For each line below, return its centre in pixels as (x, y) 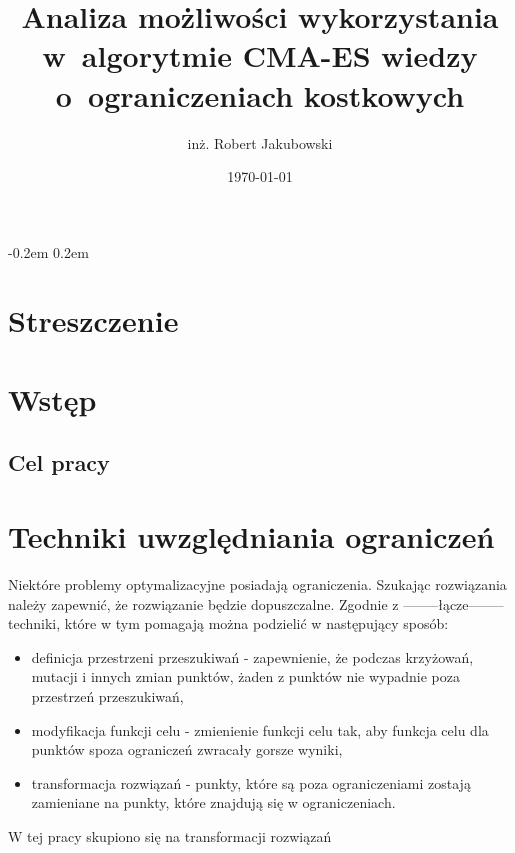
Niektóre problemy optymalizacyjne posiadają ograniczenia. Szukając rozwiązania (257, 583)
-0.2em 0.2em (48, 251)
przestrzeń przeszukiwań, (107, 695)
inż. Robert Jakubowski (260, 142)
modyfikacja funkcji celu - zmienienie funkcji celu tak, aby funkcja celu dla (260, 729)
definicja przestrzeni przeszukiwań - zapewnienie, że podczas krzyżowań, (252, 656)
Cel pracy (59, 462)
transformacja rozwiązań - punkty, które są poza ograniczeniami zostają (251, 782)
